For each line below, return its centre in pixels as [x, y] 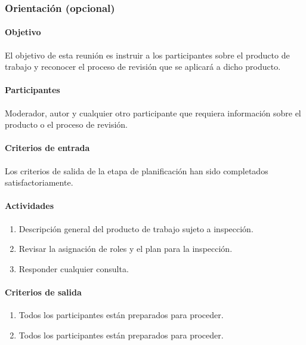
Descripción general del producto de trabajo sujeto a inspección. [136, 228]
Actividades [30, 206]
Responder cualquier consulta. [74, 268]
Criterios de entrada [47, 148]
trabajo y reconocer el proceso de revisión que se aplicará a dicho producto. [143, 67]
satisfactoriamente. [39, 182]
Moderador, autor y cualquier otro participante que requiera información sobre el [153, 113]
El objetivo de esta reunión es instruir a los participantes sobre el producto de [147, 55]
